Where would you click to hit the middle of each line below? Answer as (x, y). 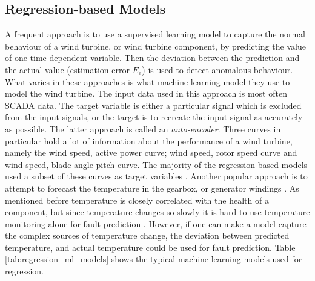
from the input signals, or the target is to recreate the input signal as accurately (154, 117)
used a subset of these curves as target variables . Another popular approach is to (156, 176)
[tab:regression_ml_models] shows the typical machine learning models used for (154, 259)
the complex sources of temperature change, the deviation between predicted (147, 235)
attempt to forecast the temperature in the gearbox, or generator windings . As (152, 188)
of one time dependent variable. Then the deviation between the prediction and (152, 58)
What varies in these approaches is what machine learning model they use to (148, 81)
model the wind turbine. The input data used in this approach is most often (146, 93)
